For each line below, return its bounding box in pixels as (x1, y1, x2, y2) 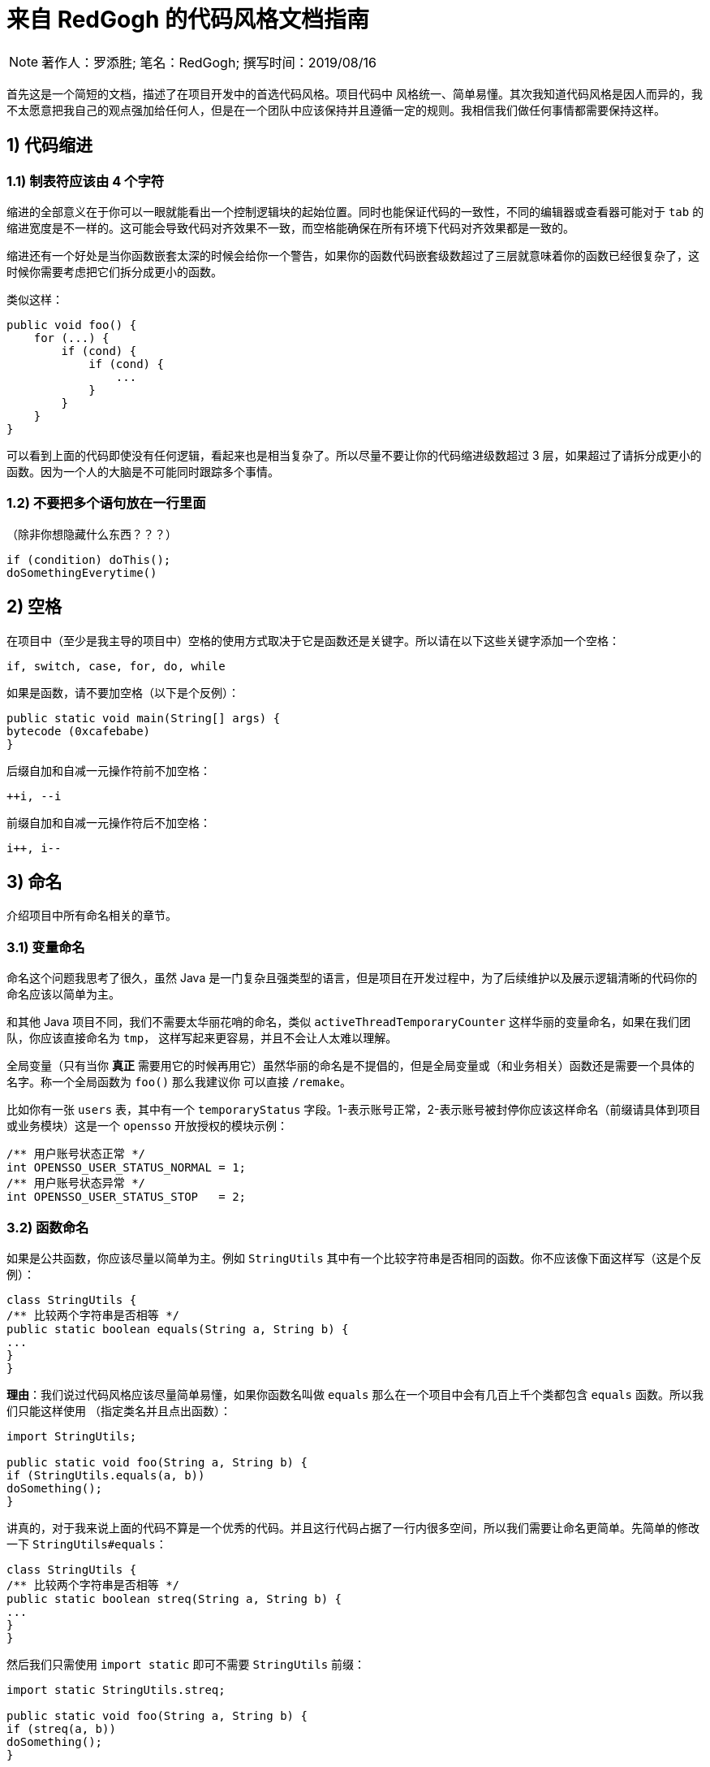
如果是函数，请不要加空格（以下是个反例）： (6, 685, 239, 699)
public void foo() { (6, 318, 137, 331)
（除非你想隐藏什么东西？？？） (6, 526, 177, 541)
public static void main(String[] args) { (6, 711, 281, 725)
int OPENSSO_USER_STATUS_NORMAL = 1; (6, 1161, 247, 1175)
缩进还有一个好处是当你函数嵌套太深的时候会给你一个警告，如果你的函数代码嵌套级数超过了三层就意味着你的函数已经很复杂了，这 (6, 248, 699, 262)
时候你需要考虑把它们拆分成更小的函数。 (6, 264, 222, 279)
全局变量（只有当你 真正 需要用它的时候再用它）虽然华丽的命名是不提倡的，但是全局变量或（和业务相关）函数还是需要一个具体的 (6, 1059, 695, 1073)
